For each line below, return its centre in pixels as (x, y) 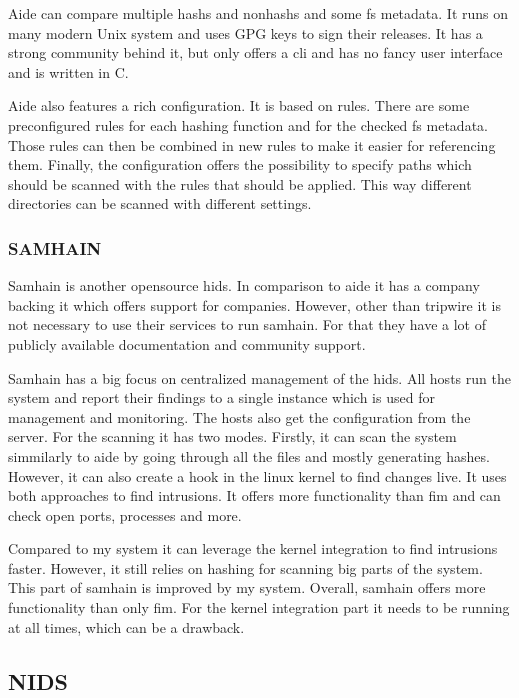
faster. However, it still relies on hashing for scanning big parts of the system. (245, 567)
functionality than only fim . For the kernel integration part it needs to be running (259, 607)
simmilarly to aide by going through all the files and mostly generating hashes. (249, 455)
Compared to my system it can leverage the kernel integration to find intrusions (253, 548)
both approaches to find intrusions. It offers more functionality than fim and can (254, 495)
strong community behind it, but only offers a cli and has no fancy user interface (255, 52)
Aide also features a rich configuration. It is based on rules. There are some (239, 105)
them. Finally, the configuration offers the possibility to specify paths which (240, 164)
